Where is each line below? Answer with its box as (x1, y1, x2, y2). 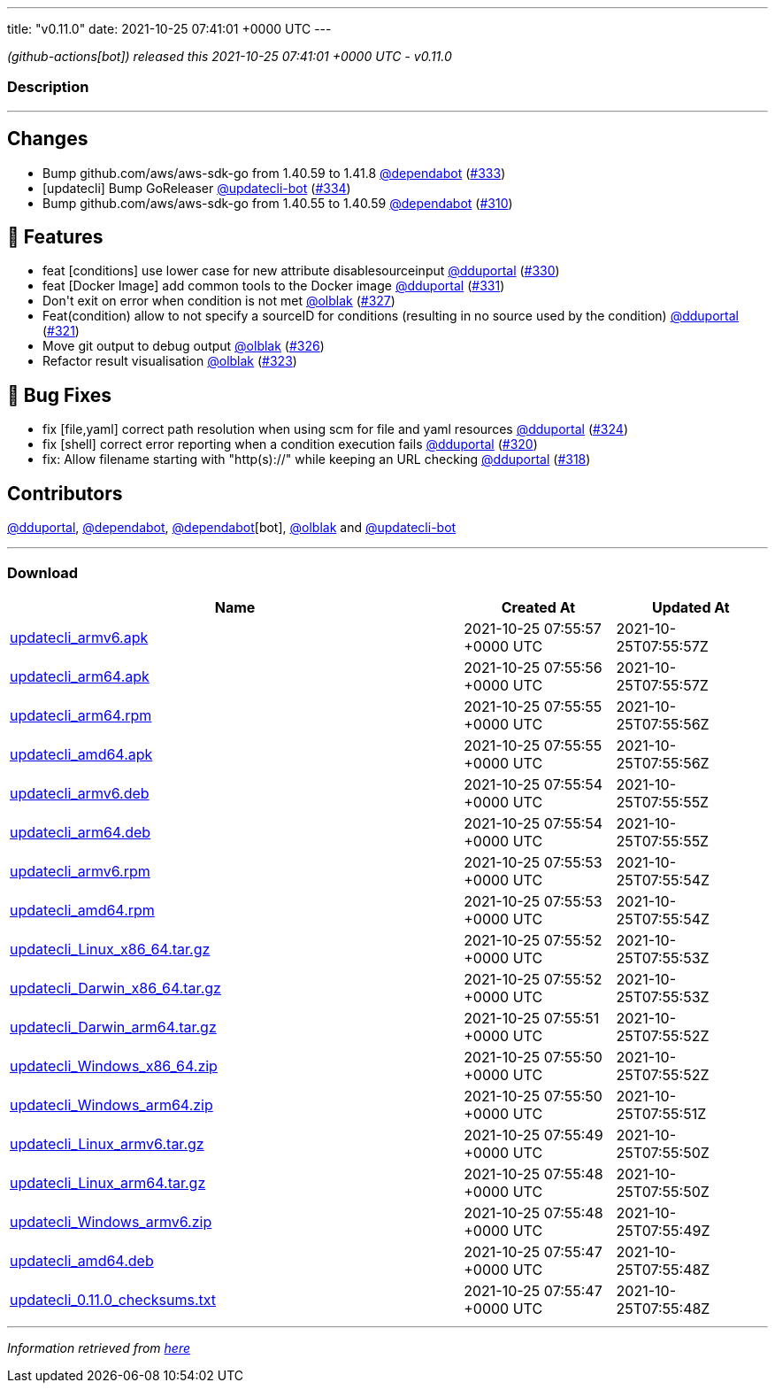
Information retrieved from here (7, 1340, 191, 1355)
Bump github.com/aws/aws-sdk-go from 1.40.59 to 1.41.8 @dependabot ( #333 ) (42, 165, 506, 181)
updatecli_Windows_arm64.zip (10, 1095, 213, 1114)
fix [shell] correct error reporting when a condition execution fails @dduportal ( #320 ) (42, 436, 538, 452)
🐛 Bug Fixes (7, 383, 112, 406)
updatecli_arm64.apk (10, 667, 150, 685)
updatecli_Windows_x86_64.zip (10, 1056, 218, 1075)
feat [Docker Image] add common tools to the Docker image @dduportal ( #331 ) (42, 278, 505, 294)
